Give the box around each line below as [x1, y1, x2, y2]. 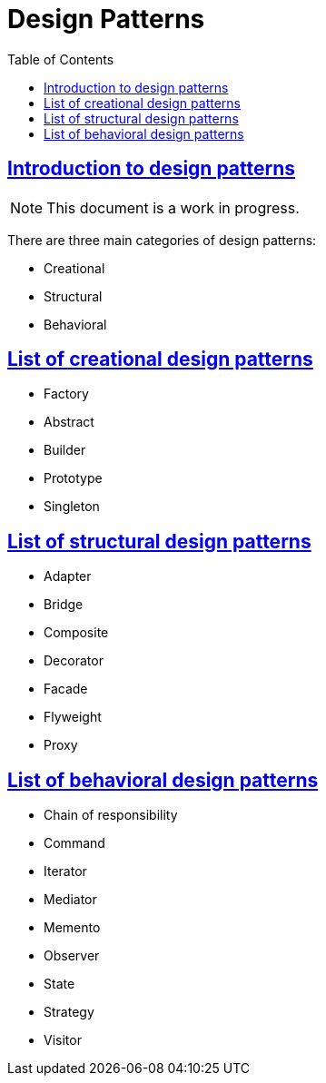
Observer [44, 948, 100, 964]
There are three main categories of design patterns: [7, 231, 317, 248]
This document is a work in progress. [46, 198, 300, 217]
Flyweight [44, 709, 102, 725]
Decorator [44, 653, 104, 669]
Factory [44, 386, 89, 402]
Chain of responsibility [44, 807, 178, 823]
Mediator [44, 891, 97, 908]
